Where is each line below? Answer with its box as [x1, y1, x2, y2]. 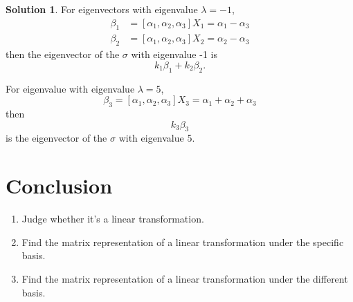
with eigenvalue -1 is [131, 47, 217, 62]
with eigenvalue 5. [118, 131, 195, 145]
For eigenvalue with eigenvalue [6, 81, 135, 95]
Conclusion [6, 171, 113, 200]
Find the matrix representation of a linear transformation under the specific [21, 234, 344, 249]
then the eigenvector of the [6, 47, 120, 62]
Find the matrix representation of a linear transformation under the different [21, 271, 348, 285]
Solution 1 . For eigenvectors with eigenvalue [6, 2, 198, 16]
